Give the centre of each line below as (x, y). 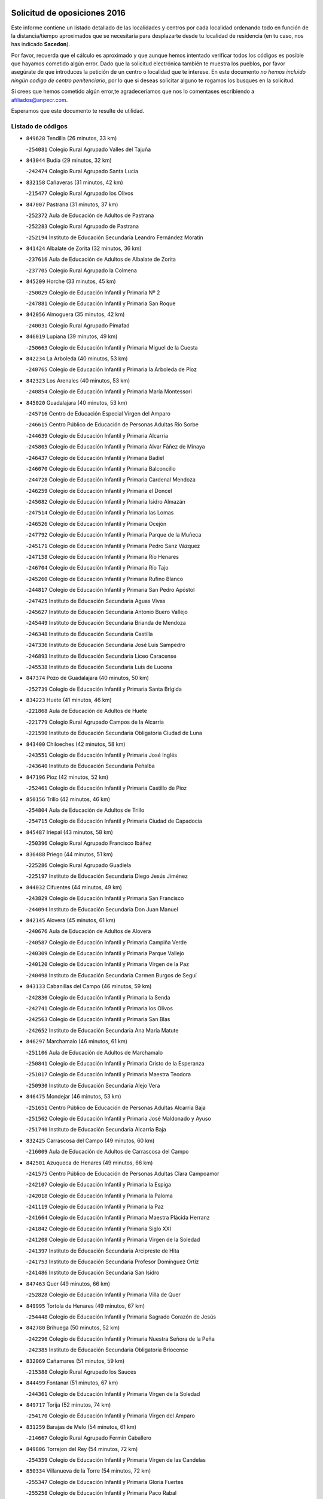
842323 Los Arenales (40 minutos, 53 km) (78, 380)
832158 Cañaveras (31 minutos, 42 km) (75, 182)
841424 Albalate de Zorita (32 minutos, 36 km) (84, 248)
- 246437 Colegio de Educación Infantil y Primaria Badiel (95, 457)
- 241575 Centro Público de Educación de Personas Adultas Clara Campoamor (123, 1173)
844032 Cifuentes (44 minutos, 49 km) (74, 887)
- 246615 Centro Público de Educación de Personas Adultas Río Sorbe (112, 425)
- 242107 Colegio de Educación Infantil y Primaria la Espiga (99, 1185)
